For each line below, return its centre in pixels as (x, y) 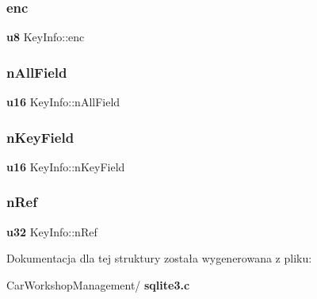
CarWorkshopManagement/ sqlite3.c (98, 284)
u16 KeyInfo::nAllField (63, 102)
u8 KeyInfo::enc (46, 37)
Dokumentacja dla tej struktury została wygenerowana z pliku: (159, 258)
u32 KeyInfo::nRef (52, 231)
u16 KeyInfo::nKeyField (66, 166)
